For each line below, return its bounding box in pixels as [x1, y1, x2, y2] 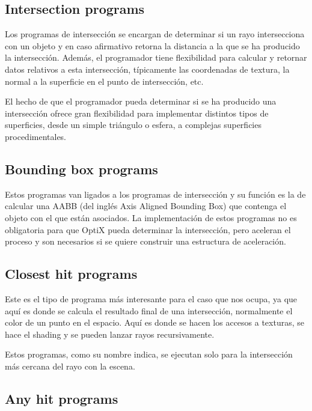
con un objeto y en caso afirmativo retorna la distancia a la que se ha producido [5, 39, 300, 52]
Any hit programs [5, 389, 118, 407]
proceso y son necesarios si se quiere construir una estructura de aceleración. [5, 235, 286, 248]
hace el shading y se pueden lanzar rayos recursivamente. [5, 327, 215, 340]
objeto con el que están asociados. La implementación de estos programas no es [5, 211, 297, 224]
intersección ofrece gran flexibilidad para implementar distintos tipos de [5, 106, 269, 119]
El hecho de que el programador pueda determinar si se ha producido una [5, 95, 277, 108]
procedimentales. [5, 130, 67, 142]
